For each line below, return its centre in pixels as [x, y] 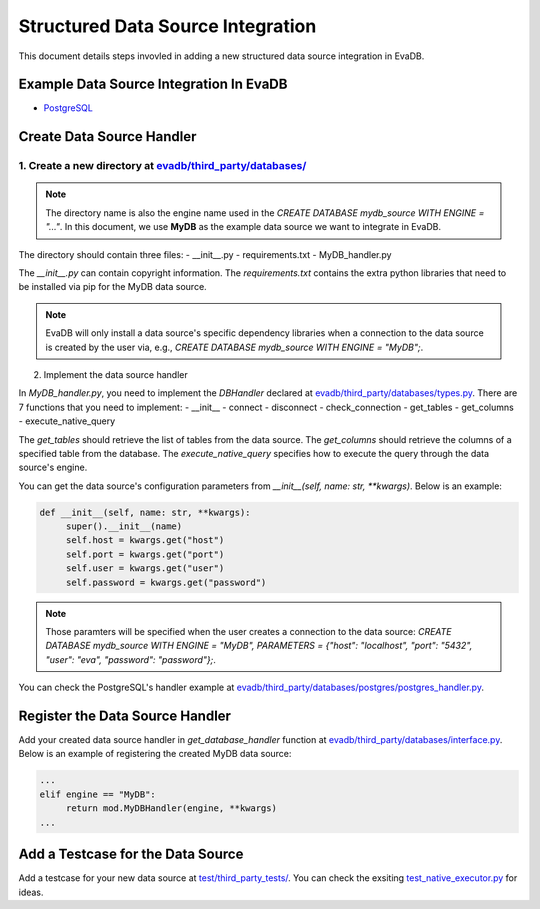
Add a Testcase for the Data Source [131, 854]
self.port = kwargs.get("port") [145, 554]
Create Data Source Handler [107, 136]
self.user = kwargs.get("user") [145, 568]
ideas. [31, 892]
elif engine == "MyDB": [98, 794]
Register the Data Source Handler [125, 715]
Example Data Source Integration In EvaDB [153, 84]
